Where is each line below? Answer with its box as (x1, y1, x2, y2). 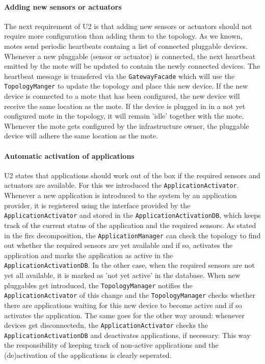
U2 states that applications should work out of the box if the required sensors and (4, 170, 260, 180)
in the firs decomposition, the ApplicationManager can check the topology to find (4, 230, 261, 240)
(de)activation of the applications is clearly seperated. (4, 350, 172, 360)
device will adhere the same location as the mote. (4, 130, 158, 141)
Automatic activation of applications (4, 150, 135, 161)
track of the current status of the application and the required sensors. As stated (4, 219, 256, 230)
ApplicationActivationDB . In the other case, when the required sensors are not (4, 260, 255, 270)
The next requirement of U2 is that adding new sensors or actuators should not (4, 20, 252, 31)
